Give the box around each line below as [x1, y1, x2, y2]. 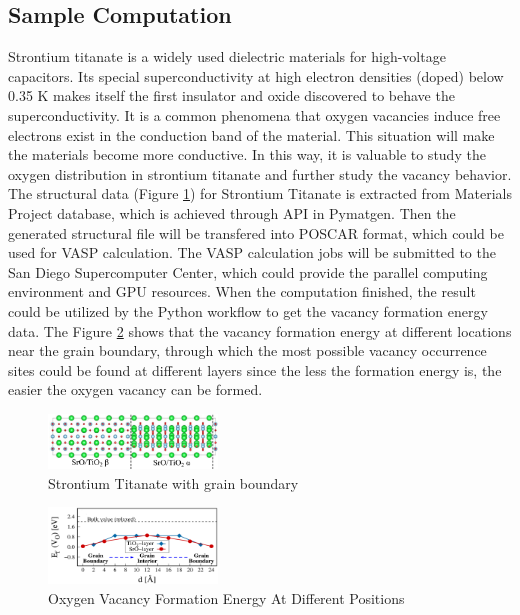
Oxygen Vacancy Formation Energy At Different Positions [48, 588, 405, 609]
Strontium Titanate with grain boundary [48, 472, 299, 493]
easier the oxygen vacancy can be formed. [8, 379, 263, 400]
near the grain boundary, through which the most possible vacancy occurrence [8, 340, 487, 361]
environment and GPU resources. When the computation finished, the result [8, 281, 476, 302]
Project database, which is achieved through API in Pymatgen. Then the [8, 202, 456, 223]
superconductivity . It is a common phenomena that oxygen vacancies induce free [8, 104, 501, 125]
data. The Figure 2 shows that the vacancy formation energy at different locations [8, 320, 512, 341]
